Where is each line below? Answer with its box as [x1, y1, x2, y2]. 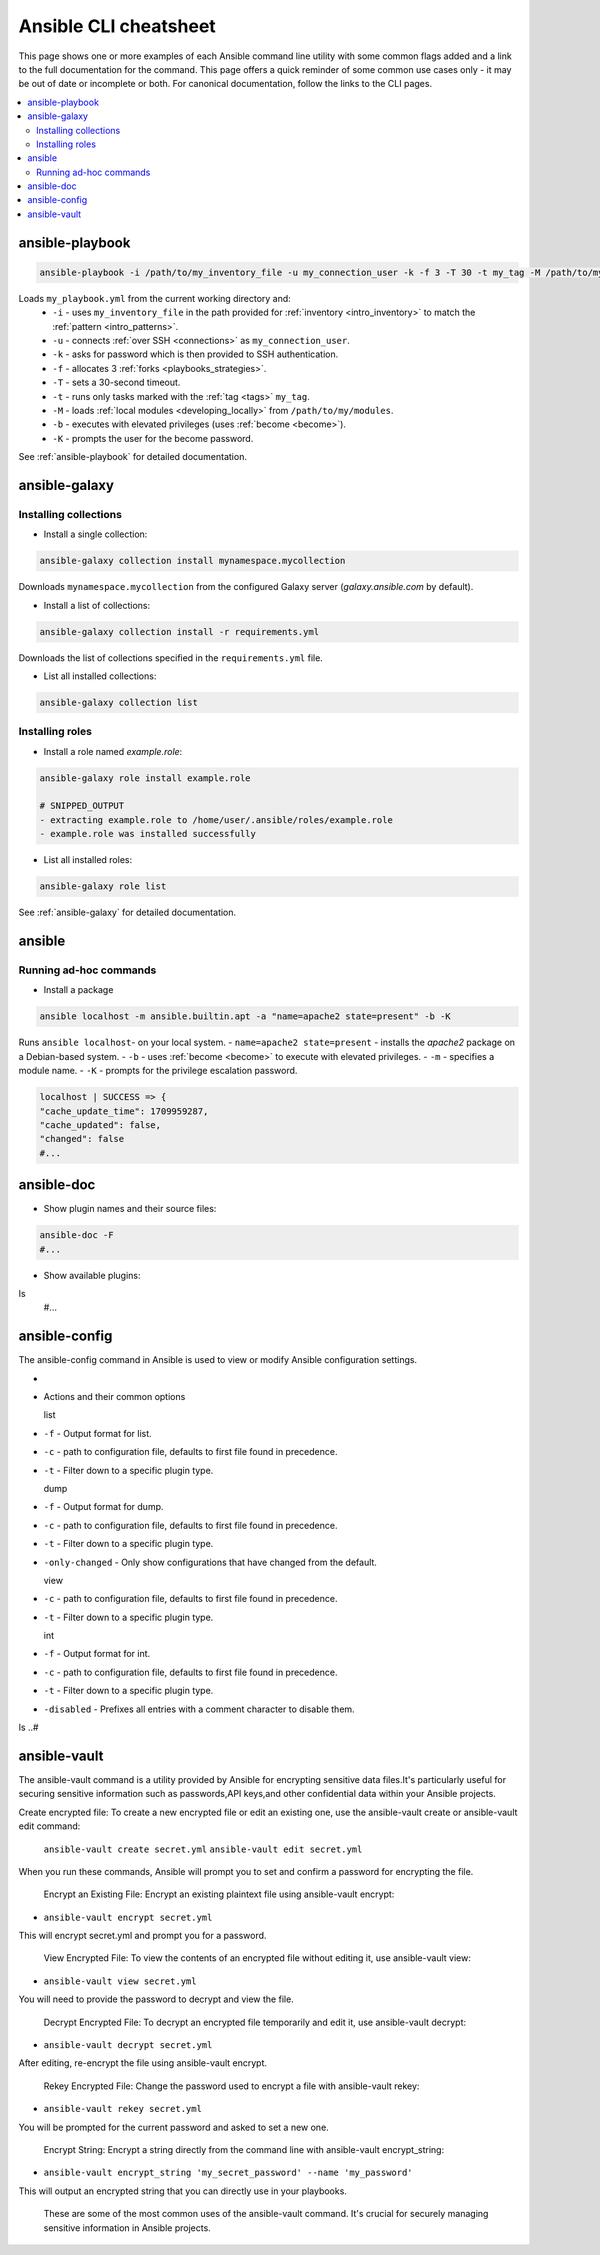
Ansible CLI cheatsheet [18, 15, 217, 37]
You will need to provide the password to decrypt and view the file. [18, 1993, 294, 2005]
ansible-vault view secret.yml [43, 1975, 197, 1987]
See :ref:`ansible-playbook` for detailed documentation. [18, 451, 247, 463]
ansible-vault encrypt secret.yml [43, 1911, 213, 1923]
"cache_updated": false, [39, 1119, 162, 1130]
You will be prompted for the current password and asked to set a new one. [18, 2121, 329, 2133]
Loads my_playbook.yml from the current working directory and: [18, 292, 292, 304]
